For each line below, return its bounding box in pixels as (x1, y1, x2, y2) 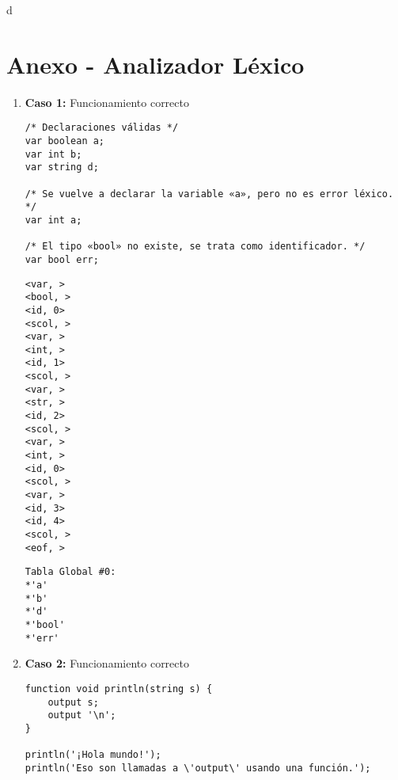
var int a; (25, 214, 82, 226)
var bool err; (25, 253, 99, 265)
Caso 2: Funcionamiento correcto (25, 655, 189, 672)
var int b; (25, 148, 82, 160)
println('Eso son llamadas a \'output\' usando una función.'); (25, 762, 371, 774)
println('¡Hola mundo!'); (25, 749, 161, 761)
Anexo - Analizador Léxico (6, 48, 305, 80)
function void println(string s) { (25, 683, 213, 694)
